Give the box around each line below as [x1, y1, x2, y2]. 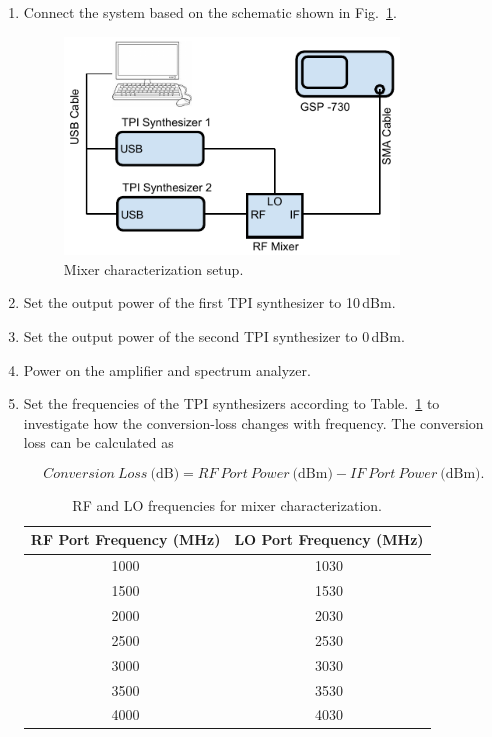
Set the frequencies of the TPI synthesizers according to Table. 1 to [23, 393, 440, 414]
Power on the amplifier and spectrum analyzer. [23, 359, 311, 380]
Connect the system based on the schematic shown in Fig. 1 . [23, 2, 397, 22]
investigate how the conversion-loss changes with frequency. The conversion [23, 412, 484, 433]
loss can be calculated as [23, 432, 174, 453]
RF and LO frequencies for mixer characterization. [72, 494, 382, 515]
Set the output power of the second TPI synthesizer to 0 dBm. [23, 325, 405, 346]
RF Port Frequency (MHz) [30, 529, 221, 550]
